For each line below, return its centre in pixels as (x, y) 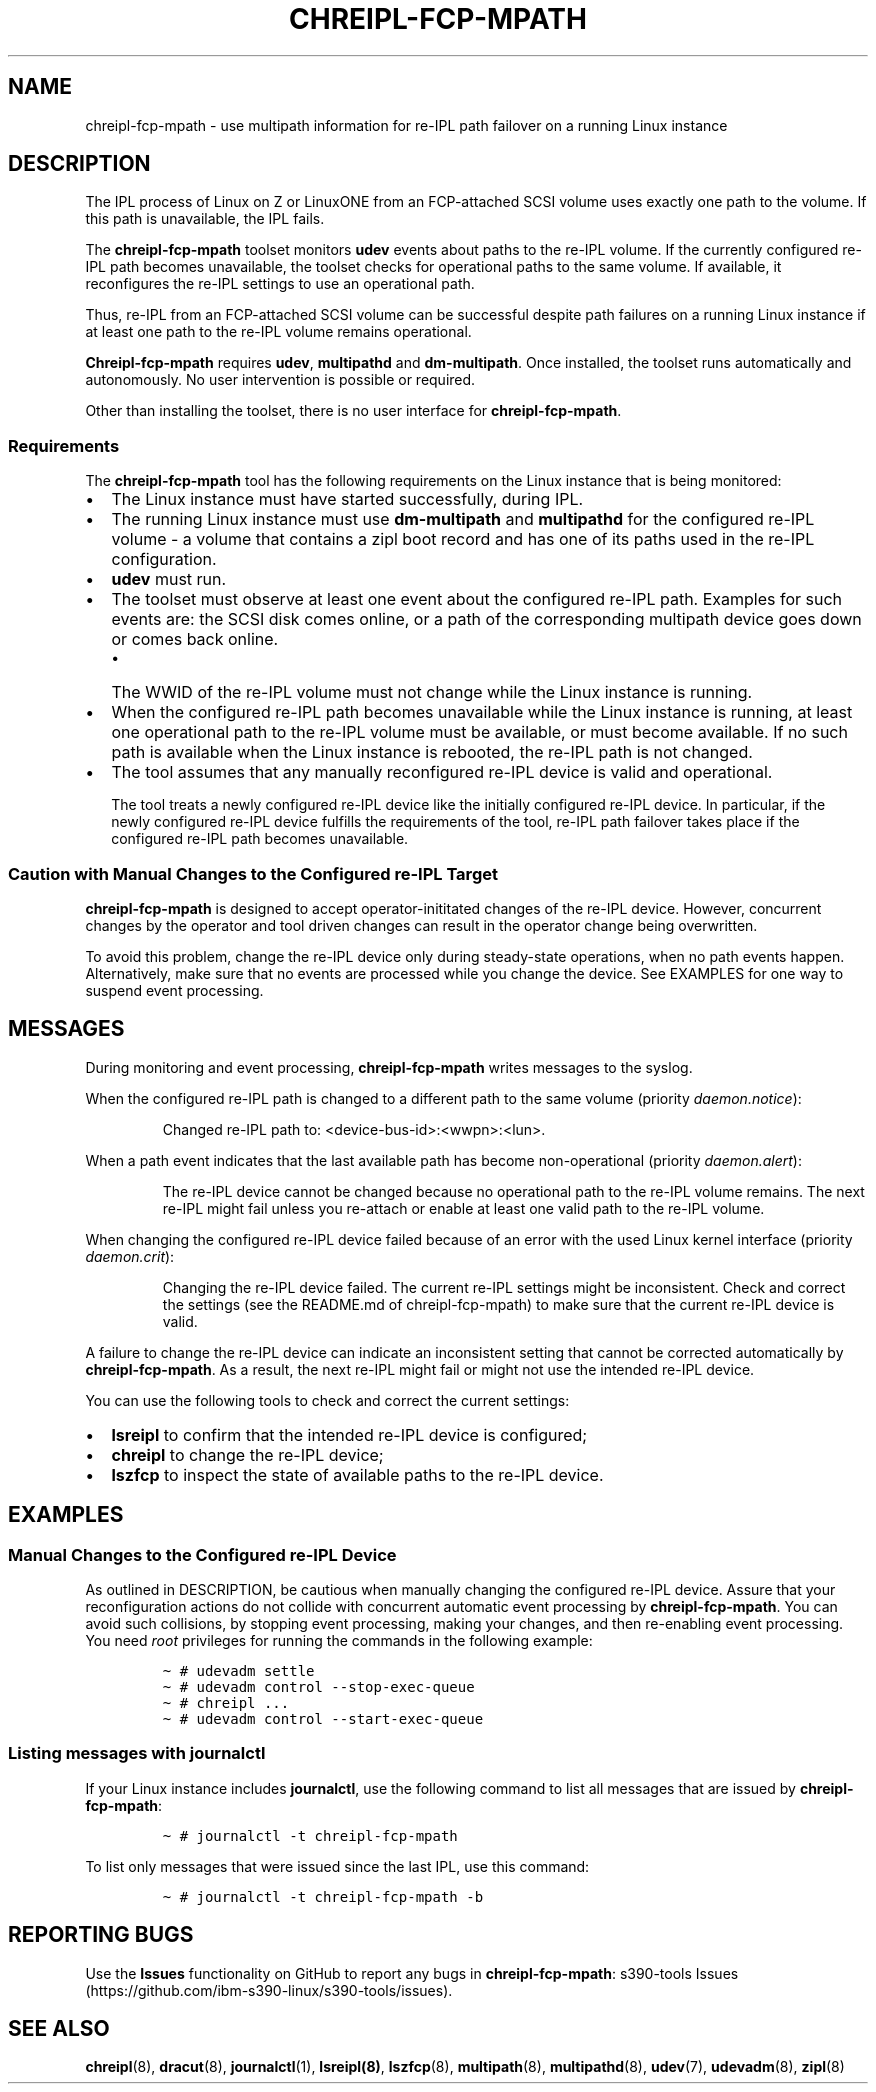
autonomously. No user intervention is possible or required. (280, 380)
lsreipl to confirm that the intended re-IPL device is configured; (349, 1434)
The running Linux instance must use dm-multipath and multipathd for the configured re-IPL (463, 519)
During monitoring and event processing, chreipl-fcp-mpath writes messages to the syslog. (389, 1067)
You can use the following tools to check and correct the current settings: (327, 1400)
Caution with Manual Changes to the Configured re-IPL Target (253, 873)
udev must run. (169, 579)
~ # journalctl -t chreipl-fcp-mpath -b (323, 1896)
